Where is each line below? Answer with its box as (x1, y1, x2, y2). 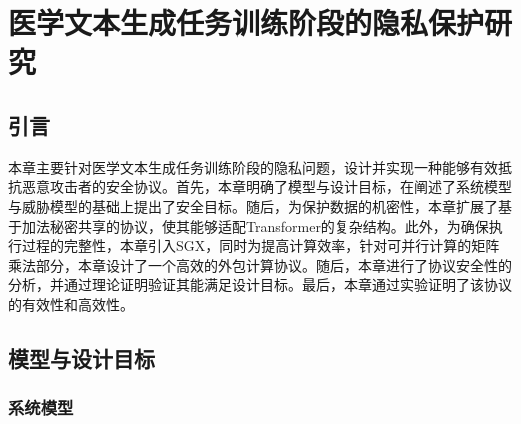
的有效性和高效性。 (8, 293, 134, 314)
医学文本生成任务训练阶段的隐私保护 (8, 2, 485, 43)
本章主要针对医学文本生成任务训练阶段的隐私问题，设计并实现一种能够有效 (8, 156, 498, 177)
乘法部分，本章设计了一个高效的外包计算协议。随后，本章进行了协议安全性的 (8, 254, 512, 275)
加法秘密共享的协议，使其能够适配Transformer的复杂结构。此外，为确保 (21, 215, 489, 236)
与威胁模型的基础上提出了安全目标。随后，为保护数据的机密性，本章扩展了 (8, 195, 498, 216)
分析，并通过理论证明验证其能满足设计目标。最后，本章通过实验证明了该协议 (8, 274, 512, 295)
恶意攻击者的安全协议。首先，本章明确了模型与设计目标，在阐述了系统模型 (21, 176, 512, 197)
